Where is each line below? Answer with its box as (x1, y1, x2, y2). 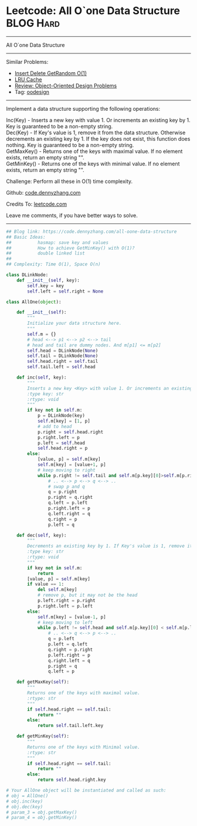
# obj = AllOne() (6, 793, 49, 798)
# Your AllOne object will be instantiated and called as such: (6, 787, 167, 794)
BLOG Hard (6, 16, 60, 30)
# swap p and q (47, 484, 85, 490)
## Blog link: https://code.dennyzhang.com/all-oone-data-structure (6, 229, 177, 234)
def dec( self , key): (16, 532, 67, 538)
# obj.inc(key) (6, 798, 43, 804)
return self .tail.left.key (37, 723, 104, 729)
